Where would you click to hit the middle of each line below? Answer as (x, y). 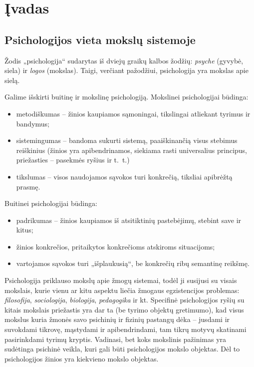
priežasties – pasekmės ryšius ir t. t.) (73, 160)
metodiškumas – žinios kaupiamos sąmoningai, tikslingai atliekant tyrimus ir (133, 113)
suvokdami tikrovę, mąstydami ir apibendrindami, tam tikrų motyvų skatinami (126, 329)
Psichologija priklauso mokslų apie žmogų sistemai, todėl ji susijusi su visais (121, 280)
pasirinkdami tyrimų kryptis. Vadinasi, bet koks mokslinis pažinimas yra (116, 339)
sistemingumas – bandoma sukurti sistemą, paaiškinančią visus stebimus (127, 140)
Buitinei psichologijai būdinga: (51, 203)
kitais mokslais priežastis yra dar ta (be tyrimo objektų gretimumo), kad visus (124, 309)
